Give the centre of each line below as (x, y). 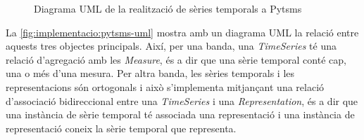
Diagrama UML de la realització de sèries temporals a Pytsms (168, 8)
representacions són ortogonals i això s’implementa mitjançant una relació (165, 86)
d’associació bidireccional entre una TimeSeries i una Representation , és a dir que (182, 100)
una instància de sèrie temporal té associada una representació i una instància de (180, 114)
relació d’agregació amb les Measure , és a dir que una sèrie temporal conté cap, (176, 59)
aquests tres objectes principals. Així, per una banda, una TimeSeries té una (171, 46)
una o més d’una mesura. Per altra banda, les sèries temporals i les (150, 73)
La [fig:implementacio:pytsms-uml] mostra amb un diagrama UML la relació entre (182, 32)
